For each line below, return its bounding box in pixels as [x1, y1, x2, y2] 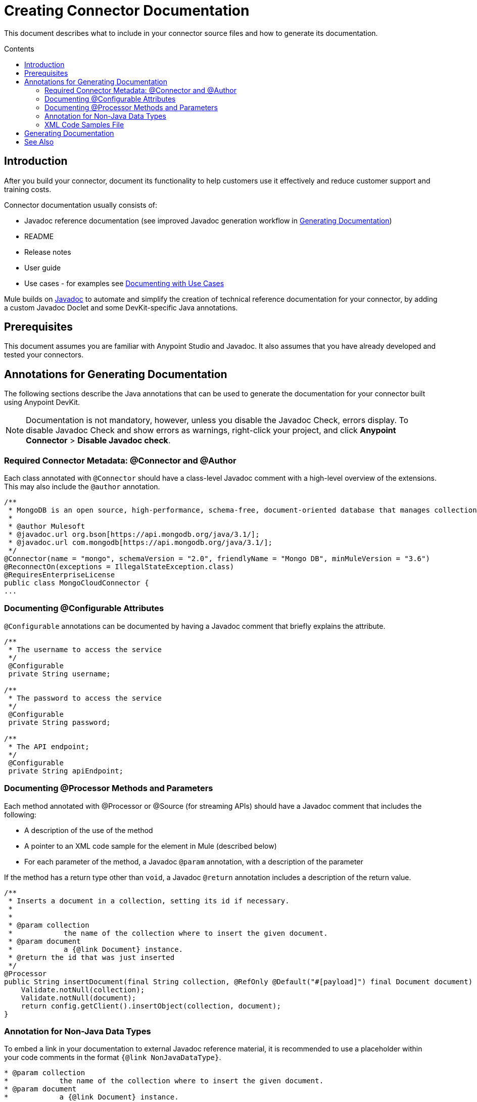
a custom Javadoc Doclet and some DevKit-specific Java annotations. [4, 303, 238, 312]
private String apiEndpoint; [8, 766, 124, 775]
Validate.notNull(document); [21, 993, 136, 1002]
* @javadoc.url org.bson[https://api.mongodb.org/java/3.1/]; [8, 530, 260, 539]
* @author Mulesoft [8, 522, 85, 531]
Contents [4, 44, 34, 53]
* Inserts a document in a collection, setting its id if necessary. [8, 896, 290, 905]
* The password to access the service [8, 694, 162, 702]
